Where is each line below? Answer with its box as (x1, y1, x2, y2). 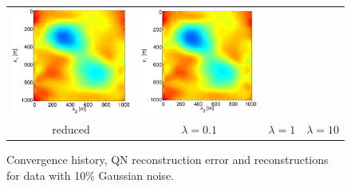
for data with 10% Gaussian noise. (6, 166, 174, 183)
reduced (52, 121, 90, 138)
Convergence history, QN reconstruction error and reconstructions (6, 151, 329, 168)
